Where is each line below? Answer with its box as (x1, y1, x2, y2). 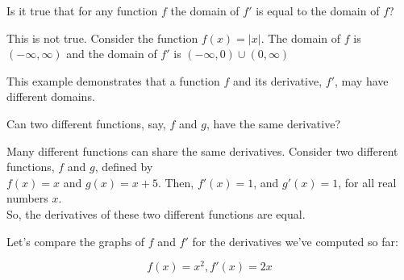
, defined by (94, 158, 153, 175)
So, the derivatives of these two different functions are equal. (6, 205, 306, 222)
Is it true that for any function (6, 2, 158, 19)
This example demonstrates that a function (6, 72, 220, 89)
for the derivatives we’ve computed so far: (192, 232, 398, 249)
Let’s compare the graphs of (6, 232, 145, 249)
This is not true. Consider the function (6, 29, 198, 46)
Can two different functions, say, (6, 115, 166, 132)
